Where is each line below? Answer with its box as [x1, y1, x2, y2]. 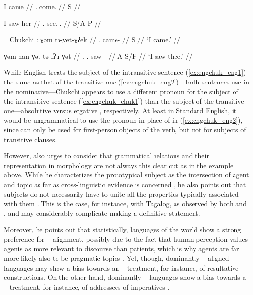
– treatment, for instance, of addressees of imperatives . [4, 281, 170, 292]
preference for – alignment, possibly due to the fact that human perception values [4, 233, 248, 244]
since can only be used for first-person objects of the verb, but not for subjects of [4, 124, 246, 134]
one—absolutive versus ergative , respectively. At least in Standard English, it [4, 105, 237, 115]
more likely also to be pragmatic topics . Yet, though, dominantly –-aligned [4, 253, 229, 263]
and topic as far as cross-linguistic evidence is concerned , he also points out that [4, 179, 246, 189]
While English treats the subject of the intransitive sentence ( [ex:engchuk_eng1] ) [4, 67, 246, 77]
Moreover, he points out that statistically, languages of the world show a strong [4, 224, 241, 234]
